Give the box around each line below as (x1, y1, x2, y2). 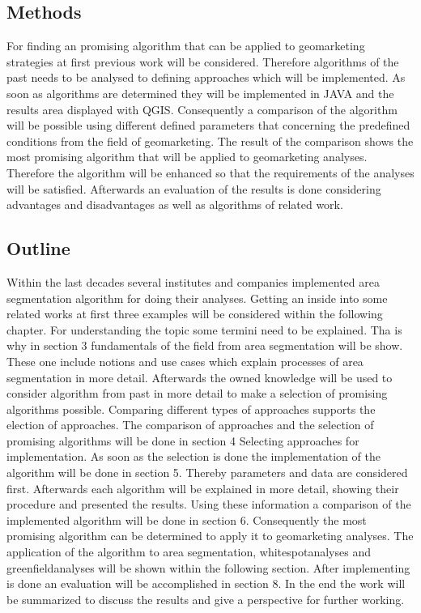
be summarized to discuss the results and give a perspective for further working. (6, 590, 405, 607)
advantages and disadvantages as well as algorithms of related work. (6, 196, 343, 213)
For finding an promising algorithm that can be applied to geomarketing (6, 37, 365, 54)
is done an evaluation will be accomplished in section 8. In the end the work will (6, 575, 406, 592)
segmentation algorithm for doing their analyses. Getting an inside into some (6, 289, 388, 306)
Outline (6, 236, 70, 261)
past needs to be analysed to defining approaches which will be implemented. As (6, 69, 406, 86)
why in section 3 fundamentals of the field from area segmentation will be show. (6, 337, 403, 354)
